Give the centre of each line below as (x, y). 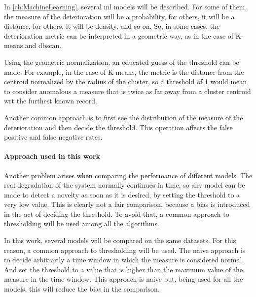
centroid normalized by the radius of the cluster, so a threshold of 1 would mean (126, 81)
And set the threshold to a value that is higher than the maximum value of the (124, 269)
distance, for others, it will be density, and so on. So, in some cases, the (112, 26)
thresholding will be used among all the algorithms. (82, 223)
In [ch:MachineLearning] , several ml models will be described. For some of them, (126, 6)
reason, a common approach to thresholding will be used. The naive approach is (125, 250)
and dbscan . (43, 45)
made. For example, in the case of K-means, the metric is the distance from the (124, 72)
